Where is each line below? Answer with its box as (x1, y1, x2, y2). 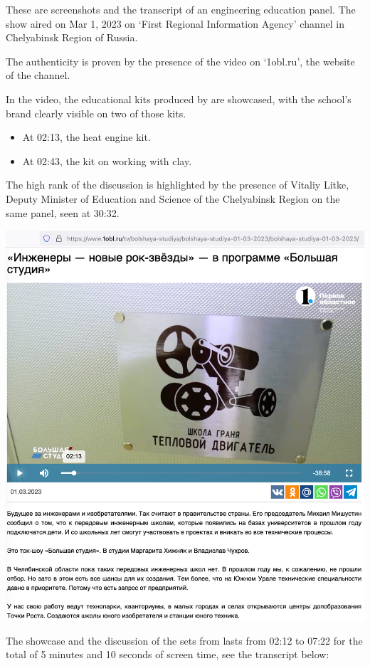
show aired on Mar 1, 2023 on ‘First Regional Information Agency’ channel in (6, 16, 344, 31)
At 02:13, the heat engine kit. (22, 129, 151, 144)
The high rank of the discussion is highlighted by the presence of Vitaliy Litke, (6, 177, 349, 192)
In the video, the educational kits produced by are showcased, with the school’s (6, 91, 351, 106)
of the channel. (6, 68, 70, 83)
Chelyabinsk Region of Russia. (6, 30, 138, 45)
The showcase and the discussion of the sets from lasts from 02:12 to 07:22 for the (6, 633, 363, 647)
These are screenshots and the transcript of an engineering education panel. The (6, 2, 356, 16)
